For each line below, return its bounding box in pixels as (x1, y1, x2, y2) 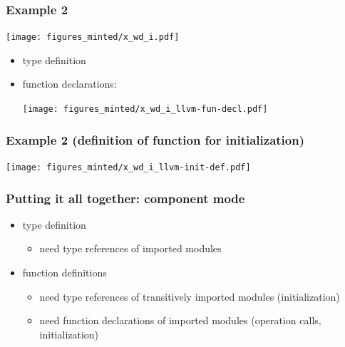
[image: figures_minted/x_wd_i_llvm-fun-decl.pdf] (22, 104, 268, 115)
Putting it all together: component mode (6, 189, 245, 207)
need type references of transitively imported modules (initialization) (39, 289, 340, 304)
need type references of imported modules (39, 241, 222, 256)
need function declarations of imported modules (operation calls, (39, 313, 321, 328)
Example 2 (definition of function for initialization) (6, 130, 304, 148)
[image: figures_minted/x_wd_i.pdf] (6, 32, 180, 43)
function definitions (22, 265, 107, 279)
